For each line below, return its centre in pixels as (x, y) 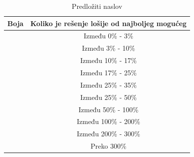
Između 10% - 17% (108, 60)
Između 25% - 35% (108, 84)
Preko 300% (109, 146)
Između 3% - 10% (109, 48)
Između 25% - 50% (108, 97)
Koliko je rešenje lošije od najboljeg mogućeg (108, 23)
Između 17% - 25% (108, 72)
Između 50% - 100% (109, 109)
